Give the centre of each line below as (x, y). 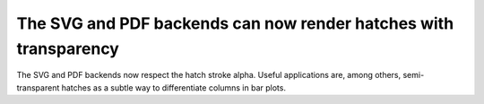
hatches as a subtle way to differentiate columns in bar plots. (174, 87)
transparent (38, 87)
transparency (68, 48)
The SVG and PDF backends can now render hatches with (235, 23)
